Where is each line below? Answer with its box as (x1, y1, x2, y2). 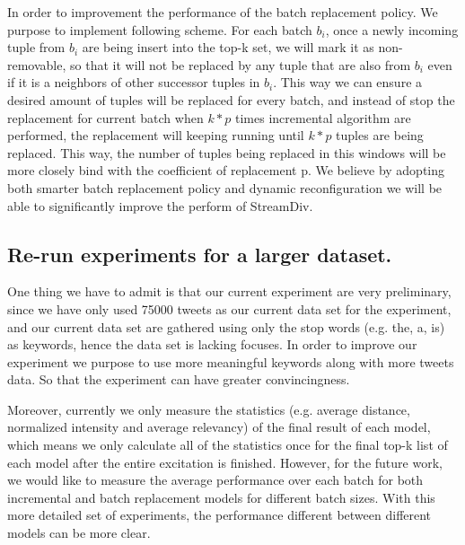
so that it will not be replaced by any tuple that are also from (70, 55, 411, 74)
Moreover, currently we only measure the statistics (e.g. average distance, (7, 400, 410, 418)
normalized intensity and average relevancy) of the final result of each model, (7, 418, 431, 436)
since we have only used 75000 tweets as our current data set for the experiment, (7, 299, 452, 318)
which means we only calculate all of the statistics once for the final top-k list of (7, 435, 448, 454)
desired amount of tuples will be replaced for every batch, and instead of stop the (7, 90, 455, 109)
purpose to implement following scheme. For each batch (7, 20, 312, 39)
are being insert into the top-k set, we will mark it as (82, 38, 374, 57)
